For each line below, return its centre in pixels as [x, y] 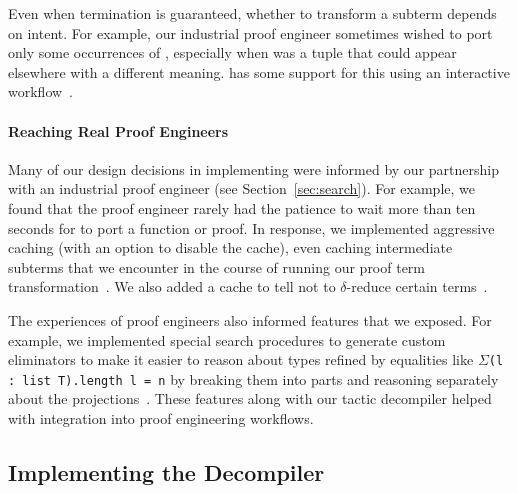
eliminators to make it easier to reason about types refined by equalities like [241, 359]
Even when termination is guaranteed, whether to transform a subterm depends [252, 13]
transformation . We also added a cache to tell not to [172, 286]
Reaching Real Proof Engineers [118, 130]
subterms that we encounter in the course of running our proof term [217, 266]
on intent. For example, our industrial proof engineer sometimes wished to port [250, 32]
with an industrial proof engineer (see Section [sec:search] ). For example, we [241, 188]
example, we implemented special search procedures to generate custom [227, 339]
